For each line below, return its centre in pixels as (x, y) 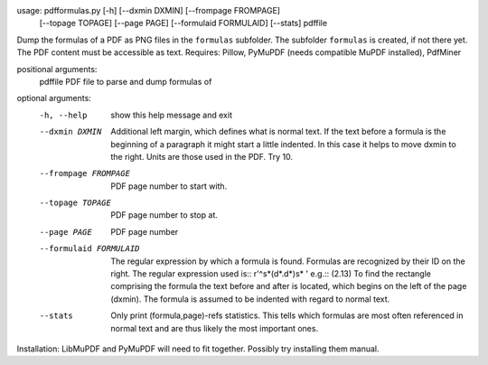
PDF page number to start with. (169, 186)
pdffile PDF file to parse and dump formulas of (126, 81)
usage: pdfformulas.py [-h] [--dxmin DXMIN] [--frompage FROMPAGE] (148, 10)
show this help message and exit (171, 115)
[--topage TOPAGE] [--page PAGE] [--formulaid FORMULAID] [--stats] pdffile (183, 23)
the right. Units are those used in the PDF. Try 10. (202, 156)
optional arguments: (54, 98)
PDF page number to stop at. (164, 215)
